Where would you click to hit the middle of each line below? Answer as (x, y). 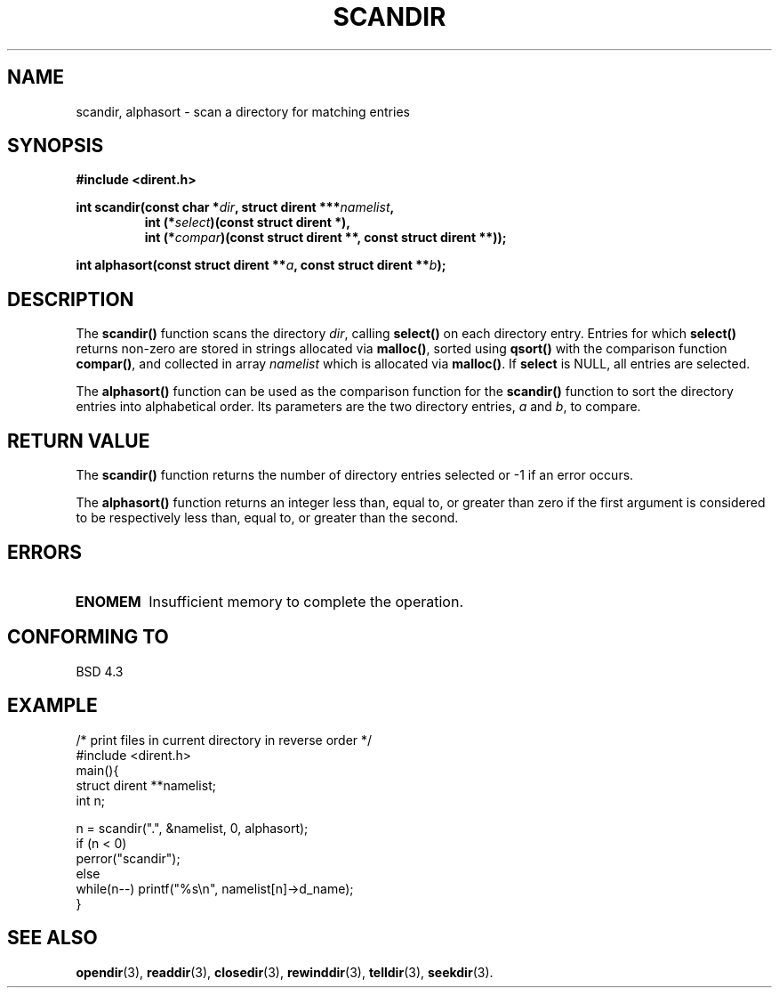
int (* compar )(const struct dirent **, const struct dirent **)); (325, 238)
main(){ (97, 770)
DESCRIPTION (71, 299)
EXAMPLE (52, 706)
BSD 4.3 (100, 671)
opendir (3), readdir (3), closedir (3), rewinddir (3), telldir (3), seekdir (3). (285, 972)
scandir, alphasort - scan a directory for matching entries (243, 111)
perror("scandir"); (128, 858)
